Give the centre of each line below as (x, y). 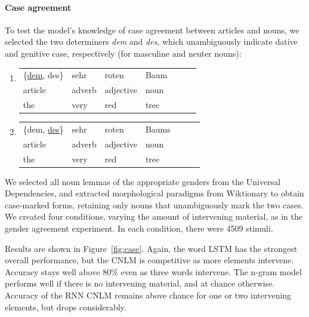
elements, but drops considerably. (66, 307)
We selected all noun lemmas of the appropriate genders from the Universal (143, 181)
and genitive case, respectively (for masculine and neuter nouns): (123, 53)
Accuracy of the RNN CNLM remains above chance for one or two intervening (148, 295)
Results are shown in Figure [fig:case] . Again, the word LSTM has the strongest (151, 248)
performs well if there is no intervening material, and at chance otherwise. (140, 283)
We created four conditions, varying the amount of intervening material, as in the (154, 216)
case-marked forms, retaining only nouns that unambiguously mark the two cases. (154, 204)
